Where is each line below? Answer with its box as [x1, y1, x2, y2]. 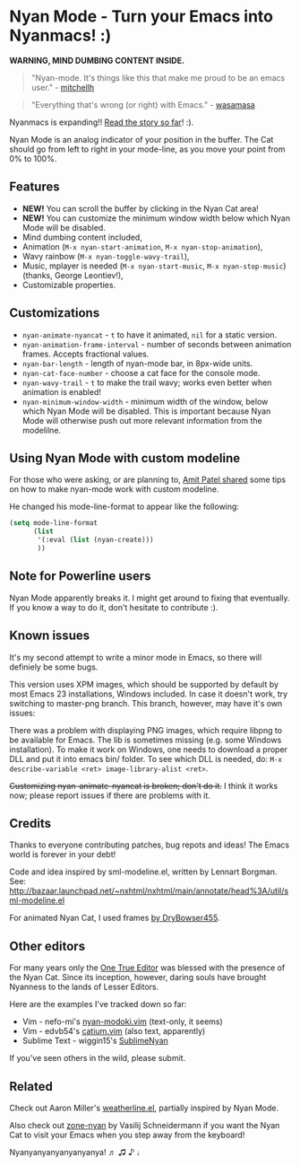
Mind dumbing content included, [21, 232, 143, 242]
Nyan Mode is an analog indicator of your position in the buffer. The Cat [9, 134, 274, 145]
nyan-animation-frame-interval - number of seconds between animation [21, 338, 292, 349]
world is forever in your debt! [9, 849, 116, 860]
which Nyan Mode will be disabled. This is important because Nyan [21, 406, 271, 416]
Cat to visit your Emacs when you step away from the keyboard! [9, 1129, 245, 1140]
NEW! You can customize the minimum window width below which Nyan [21, 213, 291, 224]
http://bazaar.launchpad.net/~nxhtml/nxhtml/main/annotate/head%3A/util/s [9, 886, 289, 897]
